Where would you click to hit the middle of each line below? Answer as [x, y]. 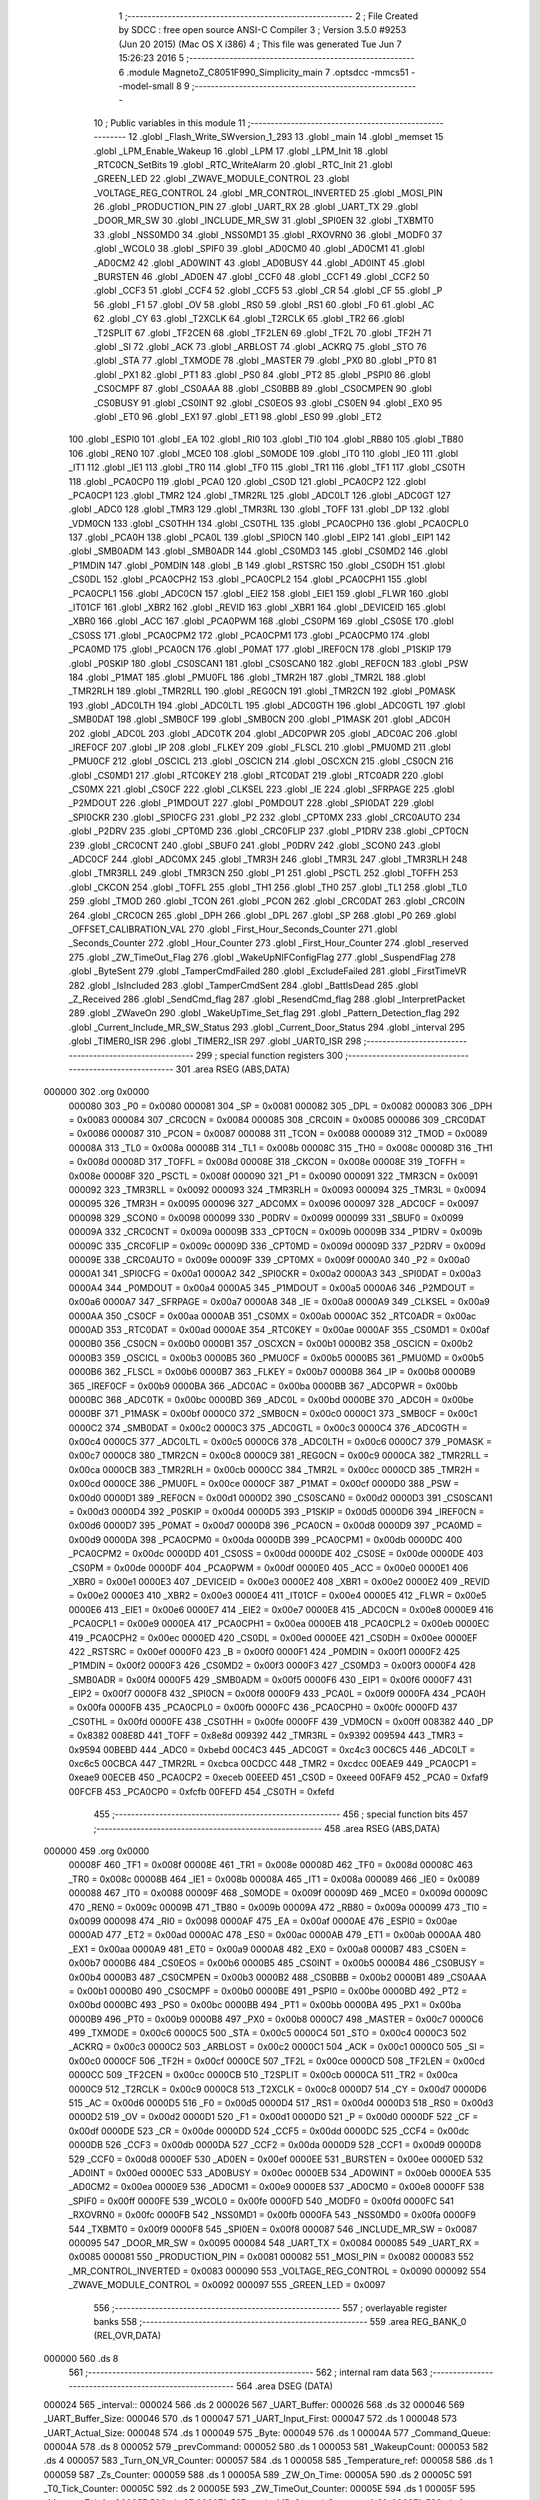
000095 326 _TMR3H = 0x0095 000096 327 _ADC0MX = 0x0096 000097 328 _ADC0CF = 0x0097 [273, 1204]
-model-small [146, 86]
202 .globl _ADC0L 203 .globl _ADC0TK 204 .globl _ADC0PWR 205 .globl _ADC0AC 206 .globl [263, 733]
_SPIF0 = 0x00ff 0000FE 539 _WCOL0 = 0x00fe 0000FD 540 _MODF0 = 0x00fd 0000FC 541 [261, 2201]
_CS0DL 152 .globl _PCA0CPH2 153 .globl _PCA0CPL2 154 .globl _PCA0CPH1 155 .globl [247, 579]
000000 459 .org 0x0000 [96, 1851]
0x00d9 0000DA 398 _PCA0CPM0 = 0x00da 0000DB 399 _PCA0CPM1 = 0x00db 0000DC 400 [265, 1539]
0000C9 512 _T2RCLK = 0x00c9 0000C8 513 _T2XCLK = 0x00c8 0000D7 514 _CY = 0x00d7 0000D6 [277, 2089]
